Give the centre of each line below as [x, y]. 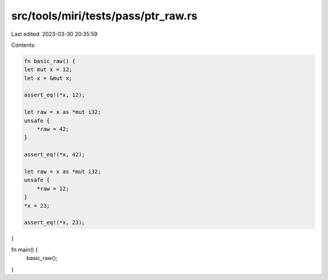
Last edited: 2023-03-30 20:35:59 [54, 34]
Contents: [23, 45]
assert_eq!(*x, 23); [54, 223]
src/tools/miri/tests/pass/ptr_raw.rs [104, 16]
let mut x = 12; [48, 70]
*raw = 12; [53, 189]
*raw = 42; [53, 129]
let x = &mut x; [48, 78]
